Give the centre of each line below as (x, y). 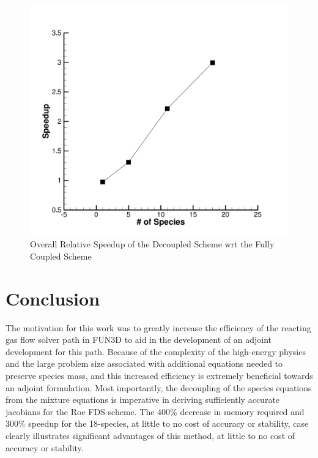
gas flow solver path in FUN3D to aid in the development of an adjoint (139, 340)
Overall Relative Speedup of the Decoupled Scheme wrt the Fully (152, 244)
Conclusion (53, 298)
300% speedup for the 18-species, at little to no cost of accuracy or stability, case (157, 423)
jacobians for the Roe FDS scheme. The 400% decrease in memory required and (155, 411)
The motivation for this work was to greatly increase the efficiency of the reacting (158, 327)
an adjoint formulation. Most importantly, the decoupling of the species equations (159, 387)
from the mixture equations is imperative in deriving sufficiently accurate (143, 400)
